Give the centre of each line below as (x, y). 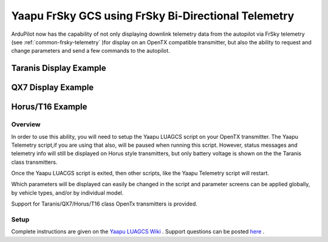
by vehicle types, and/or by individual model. (67, 193)
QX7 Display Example (53, 88)
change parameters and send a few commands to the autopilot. (91, 51)
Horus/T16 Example (49, 107)
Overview (26, 124)
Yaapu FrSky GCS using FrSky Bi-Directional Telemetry (153, 16)
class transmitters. (34, 162)
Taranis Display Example (59, 68)
